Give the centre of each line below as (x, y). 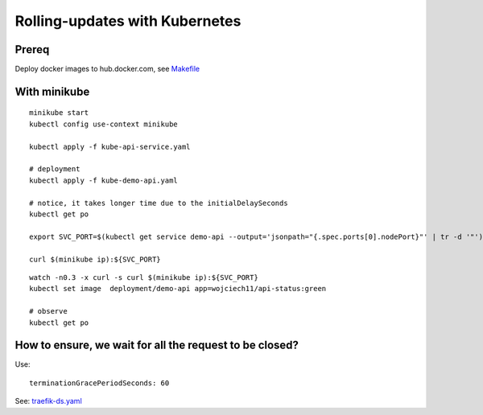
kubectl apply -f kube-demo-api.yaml (104, 180)
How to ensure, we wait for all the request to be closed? (157, 345)
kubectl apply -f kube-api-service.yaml (110, 146)
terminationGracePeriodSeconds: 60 (99, 383)
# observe (48, 311)
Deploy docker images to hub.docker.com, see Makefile (107, 69)
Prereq (32, 49)
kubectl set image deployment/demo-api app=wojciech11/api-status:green (178, 289)
